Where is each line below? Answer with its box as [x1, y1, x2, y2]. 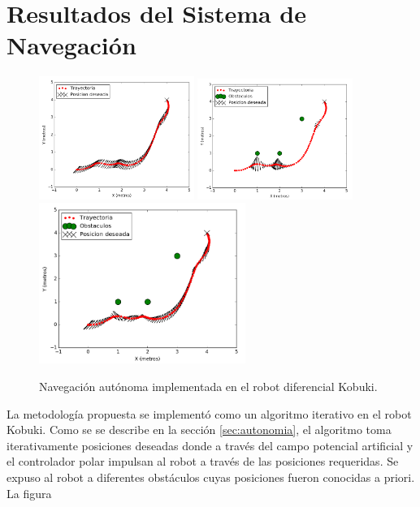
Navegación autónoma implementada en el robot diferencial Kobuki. [39, 378, 378, 395]
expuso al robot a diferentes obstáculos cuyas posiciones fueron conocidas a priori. [6, 469, 415, 486]
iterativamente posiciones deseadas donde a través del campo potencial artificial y [6, 436, 414, 453]
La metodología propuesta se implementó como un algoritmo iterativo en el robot [6, 405, 412, 422]
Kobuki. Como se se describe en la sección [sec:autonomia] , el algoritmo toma [6, 421, 392, 438]
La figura [6, 484, 52, 501]
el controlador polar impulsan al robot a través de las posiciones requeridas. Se [6, 453, 399, 470]
